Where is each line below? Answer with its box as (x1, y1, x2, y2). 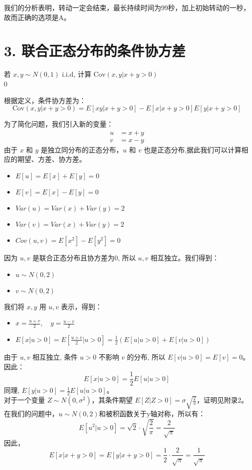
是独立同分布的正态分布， (41, 144, 123, 154)
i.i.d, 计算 (62, 69, 91, 79)
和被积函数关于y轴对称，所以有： (99, 408, 205, 419)
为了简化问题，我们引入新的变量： (4, 119, 113, 129)
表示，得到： (61, 301, 102, 311)
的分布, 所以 (127, 351, 166, 362)
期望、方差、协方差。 (17, 154, 86, 164)
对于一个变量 (4, 395, 45, 405)
